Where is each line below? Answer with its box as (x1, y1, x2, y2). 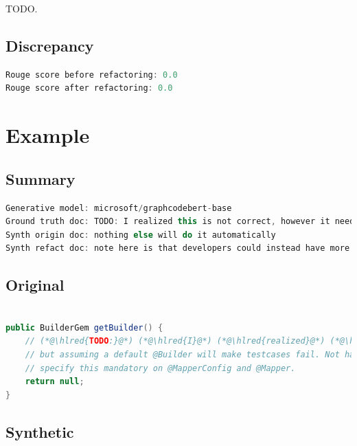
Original (5, 274, 65, 296)
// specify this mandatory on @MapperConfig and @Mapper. (25, 363, 296, 373)
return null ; (25, 377, 84, 387)
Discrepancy (5, 34, 94, 56)
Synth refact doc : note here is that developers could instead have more (5, 243, 350, 254)
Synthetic (5, 421, 74, 442)
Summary (5, 168, 76, 189)
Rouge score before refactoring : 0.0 (5, 69, 178, 80)
